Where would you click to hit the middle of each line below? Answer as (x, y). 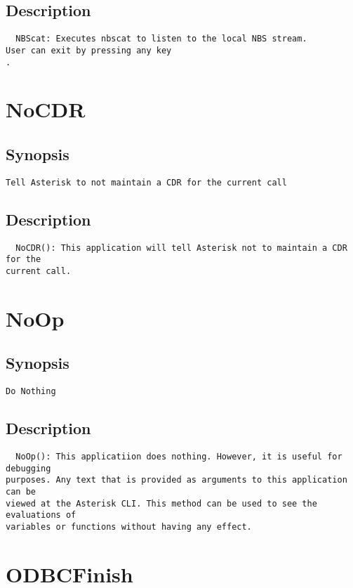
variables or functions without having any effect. (129, 527)
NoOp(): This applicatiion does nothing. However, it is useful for (179, 457)
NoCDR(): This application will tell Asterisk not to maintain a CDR (181, 248)
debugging (28, 468)
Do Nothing (31, 392)
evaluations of (41, 515)
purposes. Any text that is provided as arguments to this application (176, 480)
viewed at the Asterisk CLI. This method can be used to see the (161, 503)
